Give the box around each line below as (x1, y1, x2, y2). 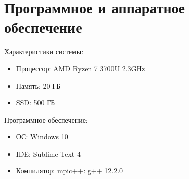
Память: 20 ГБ (16, 80, 61, 91)
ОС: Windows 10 (16, 131, 68, 142)
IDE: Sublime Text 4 (16, 148, 81, 159)
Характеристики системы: (4, 46, 84, 57)
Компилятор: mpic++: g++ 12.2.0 (16, 165, 123, 176)
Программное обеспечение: (4, 114, 88, 125)
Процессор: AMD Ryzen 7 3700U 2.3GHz (16, 63, 145, 74)
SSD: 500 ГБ (16, 97, 55, 108)
